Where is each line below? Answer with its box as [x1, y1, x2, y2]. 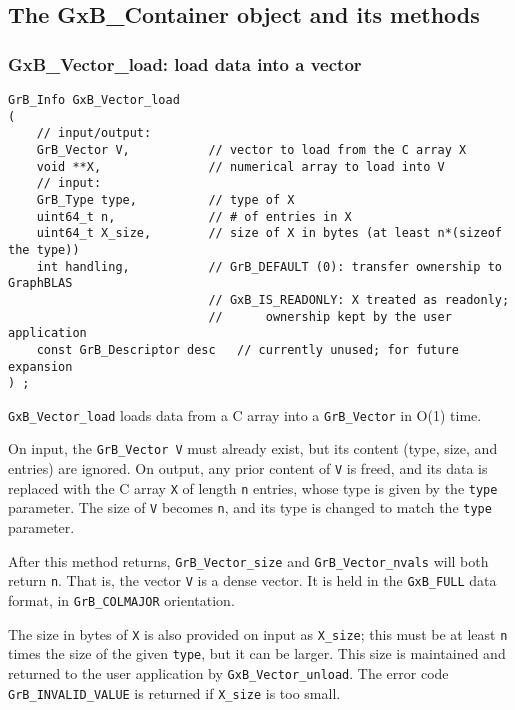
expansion [8, 359, 73, 374]
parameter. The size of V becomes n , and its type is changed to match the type [8, 497, 492, 518]
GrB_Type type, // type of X [36, 192, 295, 207]
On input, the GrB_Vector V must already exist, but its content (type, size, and [8, 438, 498, 459]
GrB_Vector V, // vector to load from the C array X [36, 142, 467, 157]
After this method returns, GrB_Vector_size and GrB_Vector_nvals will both [8, 550, 489, 571]
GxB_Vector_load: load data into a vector [8, 51, 362, 76]
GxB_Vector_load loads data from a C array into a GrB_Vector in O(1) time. [8, 404, 482, 425]
